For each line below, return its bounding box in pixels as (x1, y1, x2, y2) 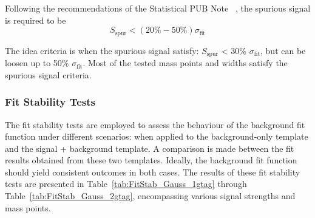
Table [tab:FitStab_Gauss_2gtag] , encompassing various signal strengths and (5, 189, 296, 202)
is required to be (5, 13, 66, 26)
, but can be (260, 44, 306, 56)
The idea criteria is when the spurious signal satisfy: (5, 44, 199, 56)
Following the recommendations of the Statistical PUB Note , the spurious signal (5, 2, 311, 14)
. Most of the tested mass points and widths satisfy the (83, 56, 288, 69)
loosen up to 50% (5, 56, 69, 69)
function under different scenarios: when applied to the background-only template (5, 130, 308, 143)
